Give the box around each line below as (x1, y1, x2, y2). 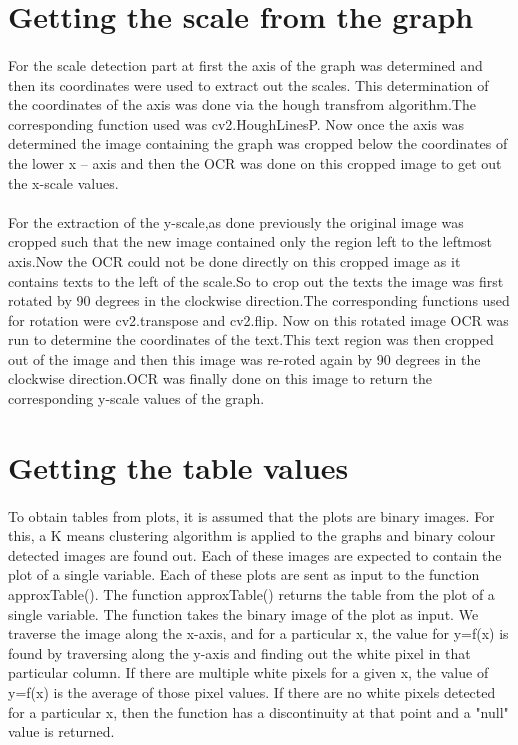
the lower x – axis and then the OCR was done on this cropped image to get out (8, 152, 502, 173)
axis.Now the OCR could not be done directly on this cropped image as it (8, 250, 461, 271)
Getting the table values (8, 446, 349, 487)
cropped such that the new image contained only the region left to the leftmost (8, 231, 492, 252)
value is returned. (8, 721, 115, 742)
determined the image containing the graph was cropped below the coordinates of (8, 133, 508, 154)
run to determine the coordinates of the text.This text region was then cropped (8, 329, 494, 350)
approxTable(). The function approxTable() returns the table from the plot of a (8, 584, 495, 604)
